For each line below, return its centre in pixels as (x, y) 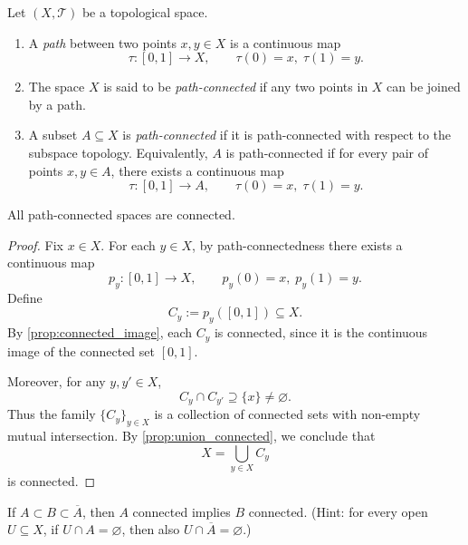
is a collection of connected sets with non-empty (287, 414)
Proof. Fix (35, 244)
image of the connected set (81, 350)
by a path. (57, 104)
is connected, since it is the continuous (321, 332)
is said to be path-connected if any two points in (236, 87)
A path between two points (102, 42)
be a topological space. (145, 12)
